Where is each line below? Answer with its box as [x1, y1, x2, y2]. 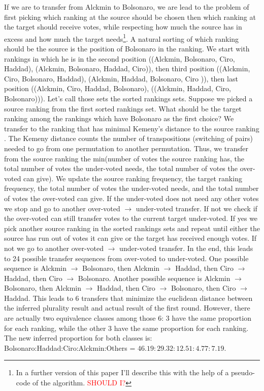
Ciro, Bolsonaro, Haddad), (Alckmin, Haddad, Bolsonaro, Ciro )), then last [4, 73, 238, 83]
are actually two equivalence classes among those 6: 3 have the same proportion [4, 313, 251, 323]
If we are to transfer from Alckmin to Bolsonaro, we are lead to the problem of [4, 2, 249, 12]
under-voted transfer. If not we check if [136, 203, 257, 213]
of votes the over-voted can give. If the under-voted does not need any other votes [4, 192, 259, 203]
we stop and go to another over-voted [4, 203, 120, 213]
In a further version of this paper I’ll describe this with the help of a [16, 367, 229, 378]
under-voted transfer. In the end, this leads [119, 242, 253, 253]
